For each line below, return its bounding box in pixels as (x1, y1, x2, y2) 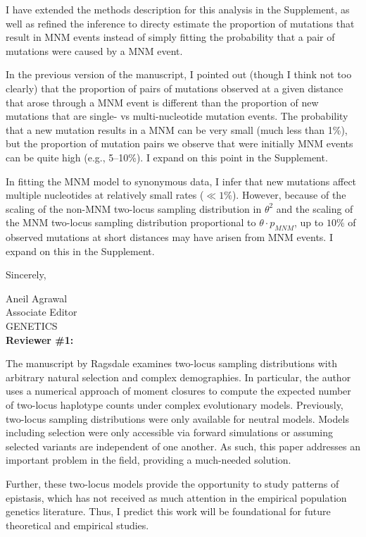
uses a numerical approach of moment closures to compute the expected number (6, 383, 351, 398)
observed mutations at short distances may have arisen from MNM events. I (6, 230, 333, 245)
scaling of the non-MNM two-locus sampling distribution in (6, 201, 262, 216)
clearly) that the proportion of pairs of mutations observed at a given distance (6, 80, 343, 95)
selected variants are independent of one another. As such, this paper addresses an (6, 438, 361, 453)
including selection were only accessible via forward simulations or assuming (6, 425, 334, 440)
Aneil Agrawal (6, 290, 68, 305)
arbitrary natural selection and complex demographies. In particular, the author (6, 369, 351, 384)
